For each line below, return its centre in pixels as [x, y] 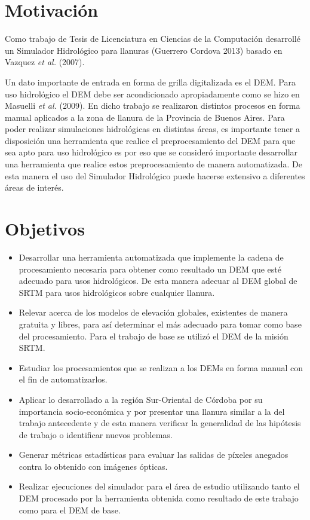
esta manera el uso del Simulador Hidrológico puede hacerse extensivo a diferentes [155, 175]
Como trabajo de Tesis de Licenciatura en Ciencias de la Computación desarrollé [153, 39]
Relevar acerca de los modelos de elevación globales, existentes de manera [153, 312]
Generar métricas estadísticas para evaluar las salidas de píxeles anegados [154, 455]
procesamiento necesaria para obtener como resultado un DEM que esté [150, 269]
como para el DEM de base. [70, 510]
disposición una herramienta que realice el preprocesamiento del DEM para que [150, 140]
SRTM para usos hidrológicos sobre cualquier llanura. [117, 292]
